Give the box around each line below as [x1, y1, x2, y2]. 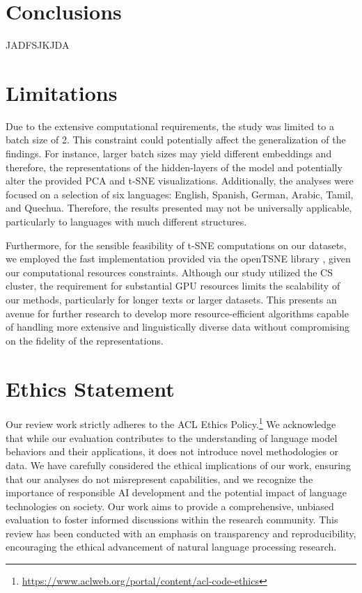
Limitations [6, 78, 118, 106]
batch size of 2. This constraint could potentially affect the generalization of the [6, 132, 346, 147]
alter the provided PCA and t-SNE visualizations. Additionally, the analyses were [6, 173, 354, 188]
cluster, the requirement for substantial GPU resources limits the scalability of [6, 278, 340, 293]
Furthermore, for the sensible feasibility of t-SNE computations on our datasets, [6, 237, 347, 252]
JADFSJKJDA [6, 38, 70, 52]
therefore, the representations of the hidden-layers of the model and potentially [6, 159, 343, 174]
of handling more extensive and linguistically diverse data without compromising [6, 319, 349, 334]
